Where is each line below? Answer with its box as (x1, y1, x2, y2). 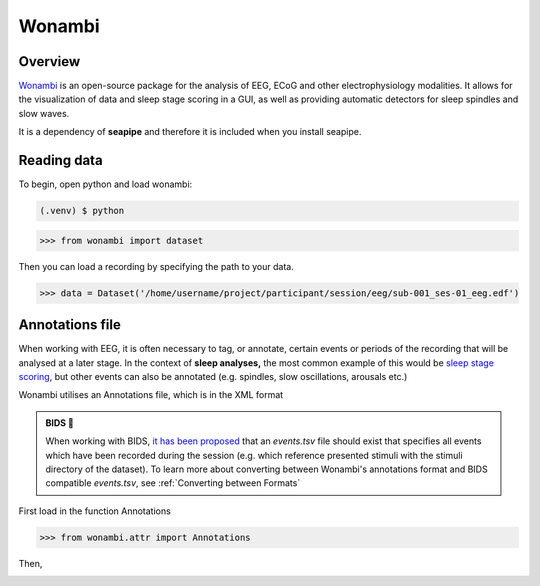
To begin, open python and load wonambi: (18, 178, 193, 190)
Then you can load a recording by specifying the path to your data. (18, 260, 294, 272)
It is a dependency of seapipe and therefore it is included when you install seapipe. (18, 126, 362, 138)
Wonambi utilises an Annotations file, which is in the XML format (18, 389, 284, 401)
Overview (18, 53, 81, 70)
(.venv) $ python (39, 205, 125, 217)
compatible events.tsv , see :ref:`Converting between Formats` (45, 477, 301, 489)
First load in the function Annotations (18, 505, 172, 517)
